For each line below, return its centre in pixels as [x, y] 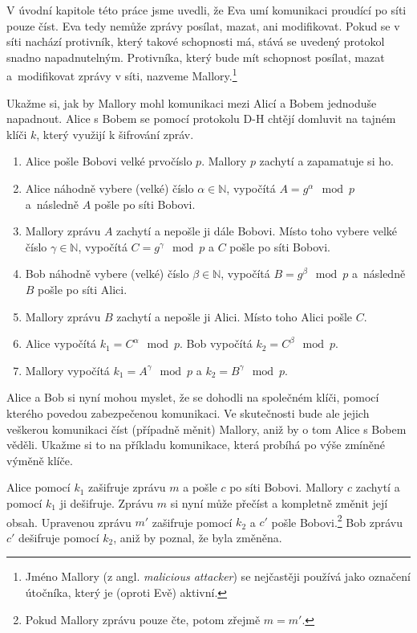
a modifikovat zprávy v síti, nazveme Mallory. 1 [122, 75]
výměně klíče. [40, 460]
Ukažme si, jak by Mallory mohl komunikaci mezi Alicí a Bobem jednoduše [192, 102]
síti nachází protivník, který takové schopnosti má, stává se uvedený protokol [196, 41]
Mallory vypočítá [67, 370]
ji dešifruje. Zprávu [107, 502]
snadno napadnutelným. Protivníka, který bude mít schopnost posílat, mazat [196, 57]
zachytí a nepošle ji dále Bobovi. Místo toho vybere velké [257, 231]
